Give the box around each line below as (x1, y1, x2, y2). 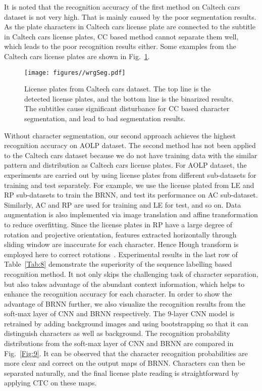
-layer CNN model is (171, 308, 235, 319)
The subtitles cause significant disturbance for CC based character (24, 103, 230, 114)
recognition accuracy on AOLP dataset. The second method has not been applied (4, 140, 256, 151)
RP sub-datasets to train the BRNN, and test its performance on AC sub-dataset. (4, 189, 258, 200)
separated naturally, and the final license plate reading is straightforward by (4, 367, 239, 378)
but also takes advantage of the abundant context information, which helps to (4, 278, 245, 289)
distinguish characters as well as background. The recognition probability (4, 328, 230, 338)
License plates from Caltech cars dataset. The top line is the (24, 83, 211, 94)
